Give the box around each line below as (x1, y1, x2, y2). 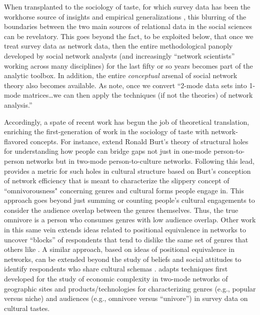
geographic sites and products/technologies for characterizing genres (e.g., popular (4, 283, 256, 293)
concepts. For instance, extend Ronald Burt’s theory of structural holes (30, 136, 248, 146)
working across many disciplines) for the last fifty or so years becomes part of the (4, 60, 253, 71)
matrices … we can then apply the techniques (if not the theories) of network (22, 90, 253, 100)
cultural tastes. (4, 302, 50, 313)
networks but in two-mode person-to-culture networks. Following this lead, (26, 155, 254, 166)
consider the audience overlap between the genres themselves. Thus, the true (4, 204, 238, 215)
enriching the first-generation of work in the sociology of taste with (4, 126, 209, 137)
